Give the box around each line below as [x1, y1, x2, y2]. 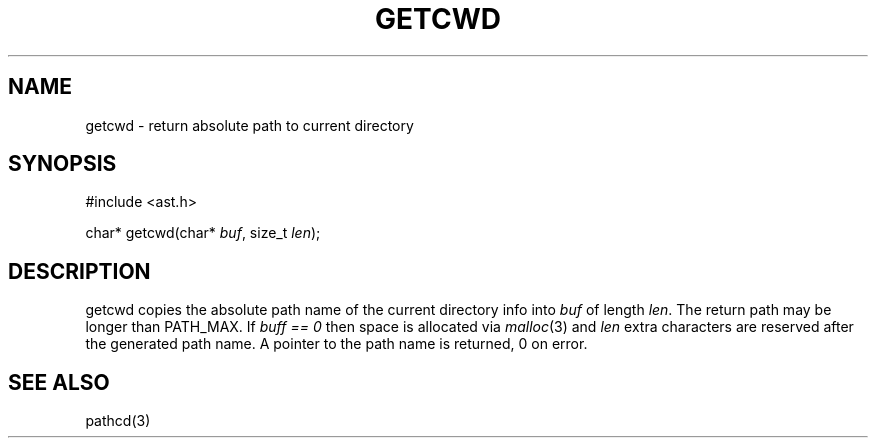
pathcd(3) [85, 412, 151, 430]
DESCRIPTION [8, 258, 151, 284]
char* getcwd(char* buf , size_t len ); [85, 224, 321, 242]
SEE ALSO [8, 369, 110, 395]
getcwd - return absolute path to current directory [85, 116, 414, 134]
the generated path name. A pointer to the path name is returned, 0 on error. [85, 335, 588, 353]
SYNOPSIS [8, 151, 117, 177]
